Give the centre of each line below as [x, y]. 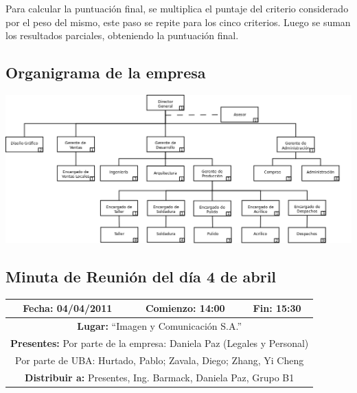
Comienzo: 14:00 [185, 308]
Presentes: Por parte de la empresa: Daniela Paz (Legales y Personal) [160, 343]
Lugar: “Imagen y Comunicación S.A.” [159, 326]
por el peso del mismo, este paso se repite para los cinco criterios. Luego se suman [178, 22]
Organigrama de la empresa [106, 72]
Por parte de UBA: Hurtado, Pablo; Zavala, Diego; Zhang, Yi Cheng [160, 360]
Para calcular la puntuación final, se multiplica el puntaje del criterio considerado [177, 8]
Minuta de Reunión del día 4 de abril [141, 277]
